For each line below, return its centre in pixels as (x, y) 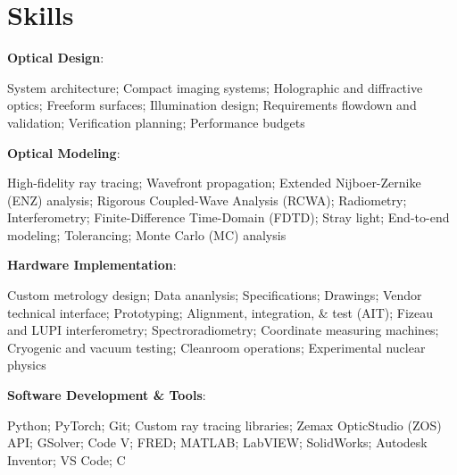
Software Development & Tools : (107, 395)
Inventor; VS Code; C (66, 459)
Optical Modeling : (64, 152)
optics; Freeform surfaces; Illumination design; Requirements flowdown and (212, 105)
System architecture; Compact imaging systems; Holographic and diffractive (215, 87)
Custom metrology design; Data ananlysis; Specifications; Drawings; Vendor (215, 295)
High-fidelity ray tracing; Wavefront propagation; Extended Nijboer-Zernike (214, 183)
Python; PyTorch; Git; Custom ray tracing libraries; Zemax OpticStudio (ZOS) (224, 425)
